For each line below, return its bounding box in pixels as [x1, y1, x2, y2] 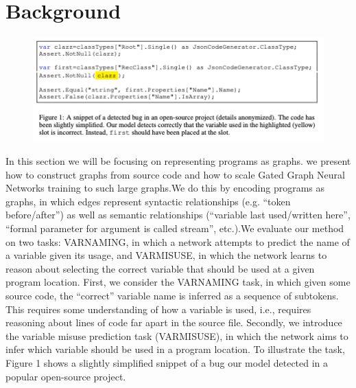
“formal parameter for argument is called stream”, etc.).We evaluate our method [5, 220, 344, 235]
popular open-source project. [5, 369, 126, 383]
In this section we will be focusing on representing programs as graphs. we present [5, 154, 351, 168]
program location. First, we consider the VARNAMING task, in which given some [5, 275, 351, 289]
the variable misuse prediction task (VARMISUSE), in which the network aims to [5, 328, 348, 343]
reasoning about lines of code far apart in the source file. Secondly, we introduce [5, 315, 342, 330]
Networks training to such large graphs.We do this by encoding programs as [5, 181, 325, 195]
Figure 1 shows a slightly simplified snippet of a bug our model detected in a [5, 355, 329, 369]
